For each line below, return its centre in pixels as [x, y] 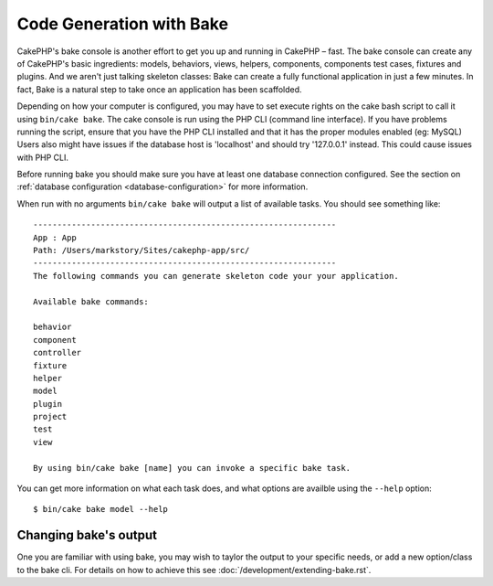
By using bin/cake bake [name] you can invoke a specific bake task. [192, 468]
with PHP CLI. [42, 157]
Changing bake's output [87, 535]
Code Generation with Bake [122, 24]
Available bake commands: [91, 301]
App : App [55, 237]
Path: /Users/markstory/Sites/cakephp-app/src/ [142, 250]
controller [58, 353]
